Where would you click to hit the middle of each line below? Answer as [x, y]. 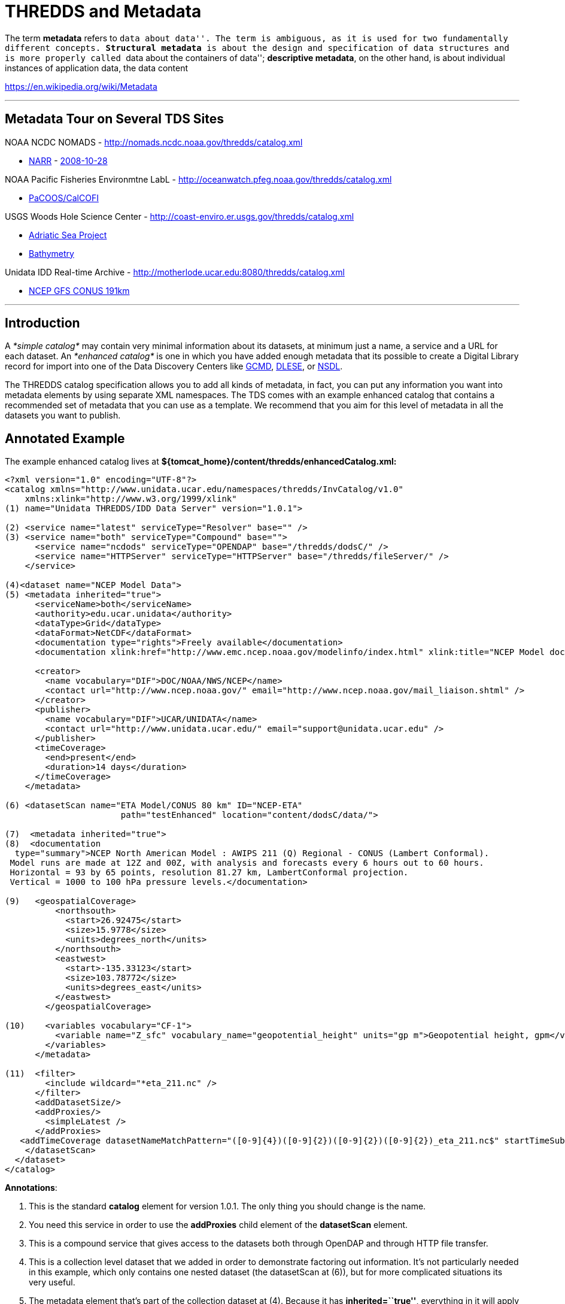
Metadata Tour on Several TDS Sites [115, 119]
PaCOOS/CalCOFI [64, 198]
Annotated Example [65, 438]
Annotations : [31, 1188]
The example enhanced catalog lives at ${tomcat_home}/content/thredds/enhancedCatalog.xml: [201, 462]
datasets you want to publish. [63, 416]
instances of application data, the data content [97, 68]
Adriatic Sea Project [68, 235]
